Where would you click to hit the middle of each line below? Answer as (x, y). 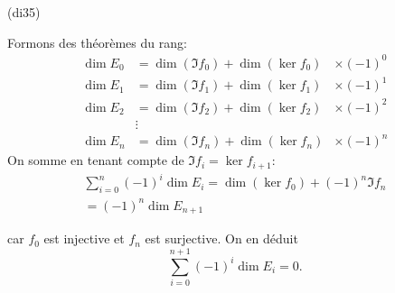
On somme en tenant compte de (96, 160)
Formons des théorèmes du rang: (97, 42)
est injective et (84, 238)
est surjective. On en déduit (221, 238)
